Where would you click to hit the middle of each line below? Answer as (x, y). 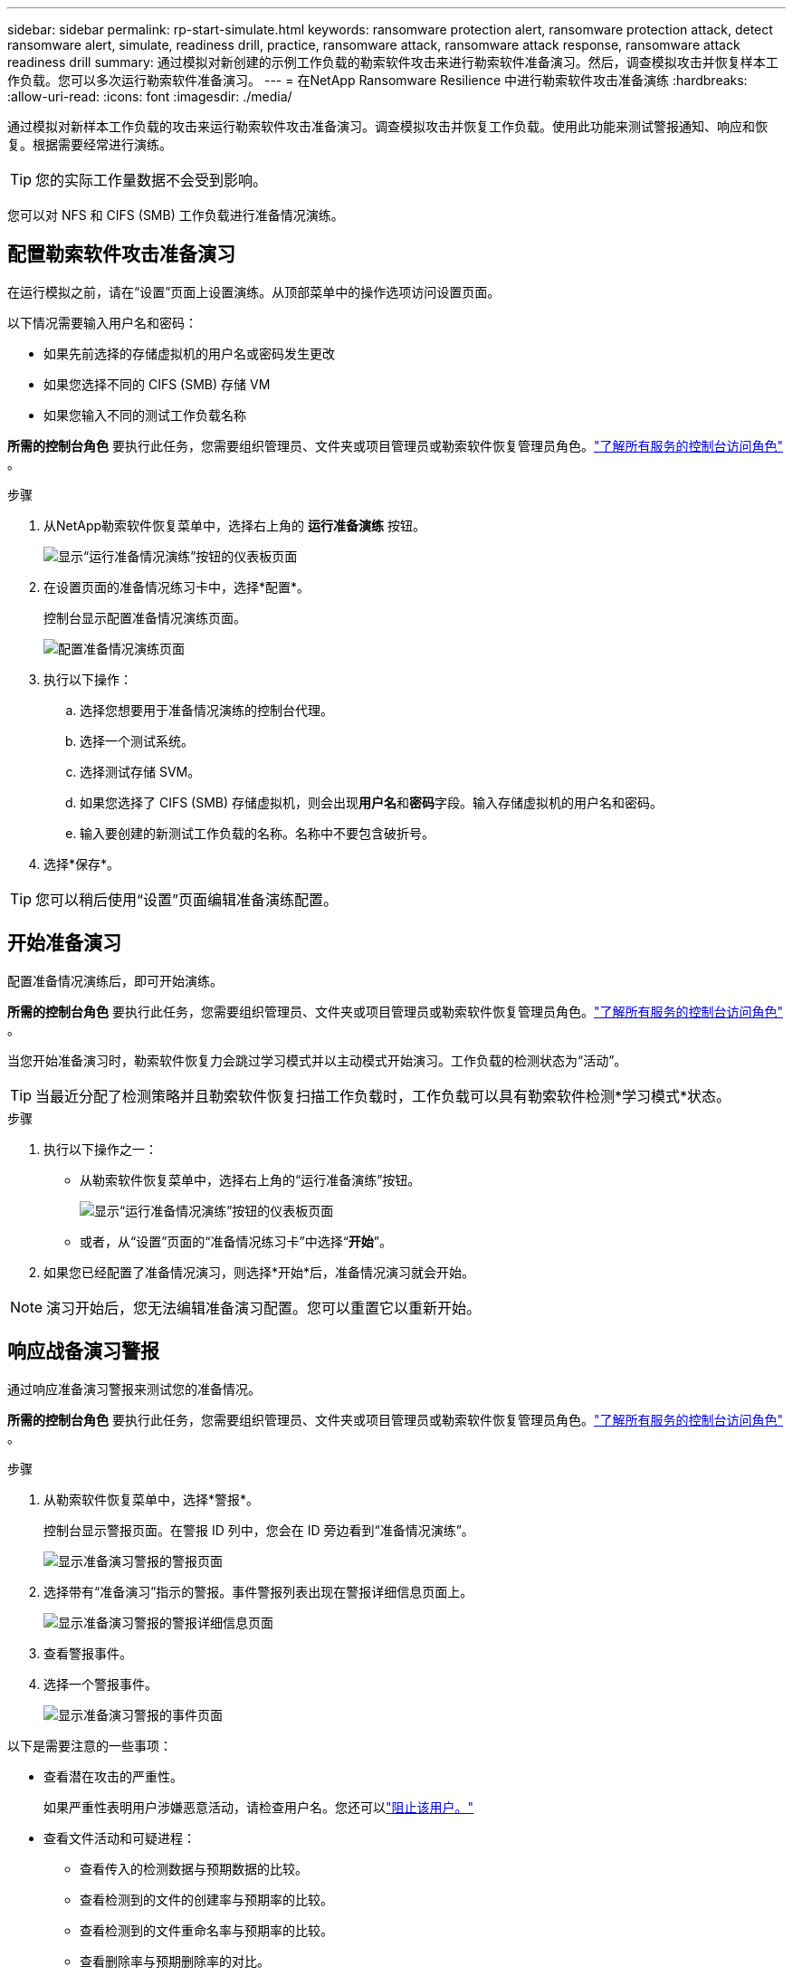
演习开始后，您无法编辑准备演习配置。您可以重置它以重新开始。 (264, 1308)
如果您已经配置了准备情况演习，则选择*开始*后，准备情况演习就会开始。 (259, 1272)
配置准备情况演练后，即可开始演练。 (115, 980)
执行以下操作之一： (100, 1149)
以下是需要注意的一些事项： (90, 1745)
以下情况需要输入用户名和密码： (102, 322)
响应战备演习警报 (83, 1351)
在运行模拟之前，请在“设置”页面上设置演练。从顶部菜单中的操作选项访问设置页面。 (254, 291)
